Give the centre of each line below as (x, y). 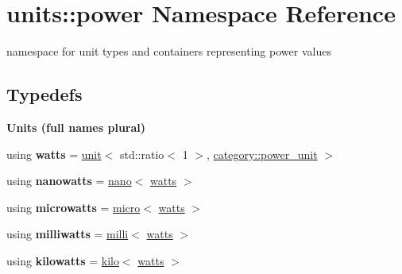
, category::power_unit (262, 154)
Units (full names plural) (76, 127)
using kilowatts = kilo (63, 260)
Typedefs (44, 94)
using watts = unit (54, 154)
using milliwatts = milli (68, 234)
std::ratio (142, 154)
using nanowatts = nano (69, 181)
